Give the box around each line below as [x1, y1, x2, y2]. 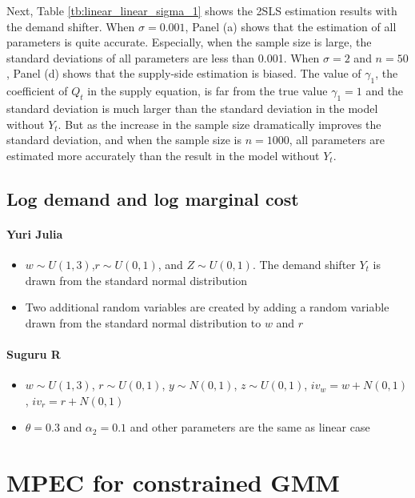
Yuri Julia [6, 225, 63, 242]
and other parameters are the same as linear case [130, 419, 370, 436]
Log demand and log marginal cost [6, 186, 299, 211]
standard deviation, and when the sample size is [6, 131, 241, 148]
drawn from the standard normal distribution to [25, 314, 261, 331]
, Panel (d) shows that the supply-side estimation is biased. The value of [6, 65, 361, 82]
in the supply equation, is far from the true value [87, 82, 328, 99]
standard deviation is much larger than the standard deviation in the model [6, 99, 378, 116]
